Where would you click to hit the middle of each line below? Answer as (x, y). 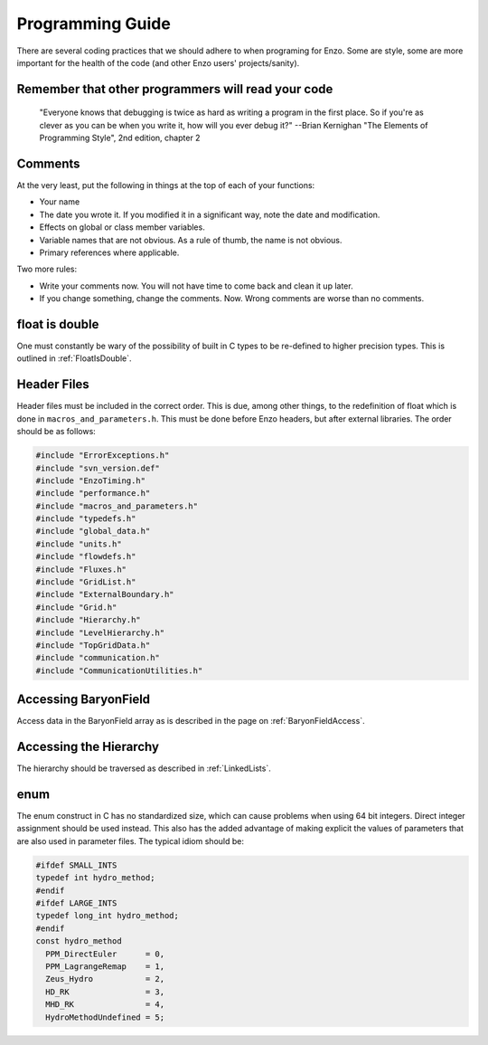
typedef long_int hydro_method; (108, 916)
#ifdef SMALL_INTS (76, 865)
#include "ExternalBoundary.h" (105, 594)
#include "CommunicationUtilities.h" (119, 670)
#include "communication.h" (98, 658)
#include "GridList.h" (86, 582)
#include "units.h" (79, 544)
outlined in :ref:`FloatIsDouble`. (74, 358)
